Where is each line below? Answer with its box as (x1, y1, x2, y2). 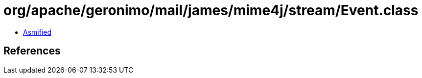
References (3, 45, 61, 57)
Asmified (23, 27, 52, 36)
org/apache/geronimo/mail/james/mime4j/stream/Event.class (3, 2, 419, 19)
